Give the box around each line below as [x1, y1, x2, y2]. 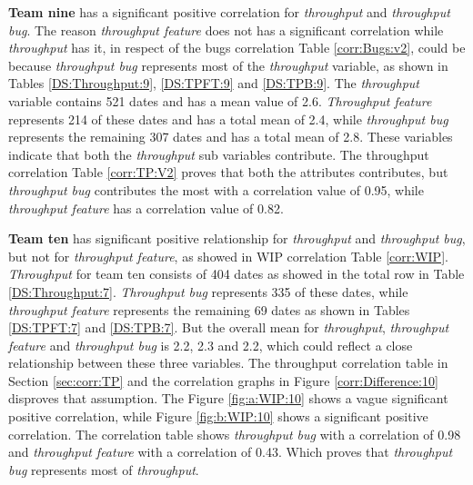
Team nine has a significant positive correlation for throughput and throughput [8, 3, 450, 21]
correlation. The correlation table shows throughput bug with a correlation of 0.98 [8, 424, 461, 443]
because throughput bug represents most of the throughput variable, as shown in [8, 55, 448, 74]
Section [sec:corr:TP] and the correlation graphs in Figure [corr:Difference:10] [8, 371, 438, 390]
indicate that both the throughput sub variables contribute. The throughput [8, 144, 429, 163]
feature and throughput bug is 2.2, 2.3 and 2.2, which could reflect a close [8, 335, 413, 354]
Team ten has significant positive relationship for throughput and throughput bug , [8, 229, 466, 248]
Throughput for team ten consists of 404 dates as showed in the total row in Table [8, 264, 465, 283]
